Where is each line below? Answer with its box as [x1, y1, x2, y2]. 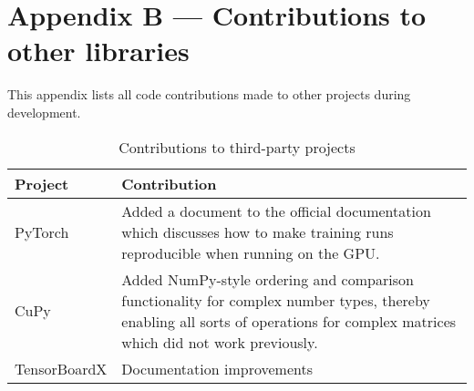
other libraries [7, 32, 190, 69]
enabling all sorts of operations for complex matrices [121, 310, 457, 332]
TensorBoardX [15, 357, 108, 379]
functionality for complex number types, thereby [121, 289, 430, 311]
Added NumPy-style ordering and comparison [121, 268, 414, 290]
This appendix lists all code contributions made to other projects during [7, 85, 411, 104]
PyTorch [15, 221, 69, 242]
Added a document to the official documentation [121, 200, 431, 221]
